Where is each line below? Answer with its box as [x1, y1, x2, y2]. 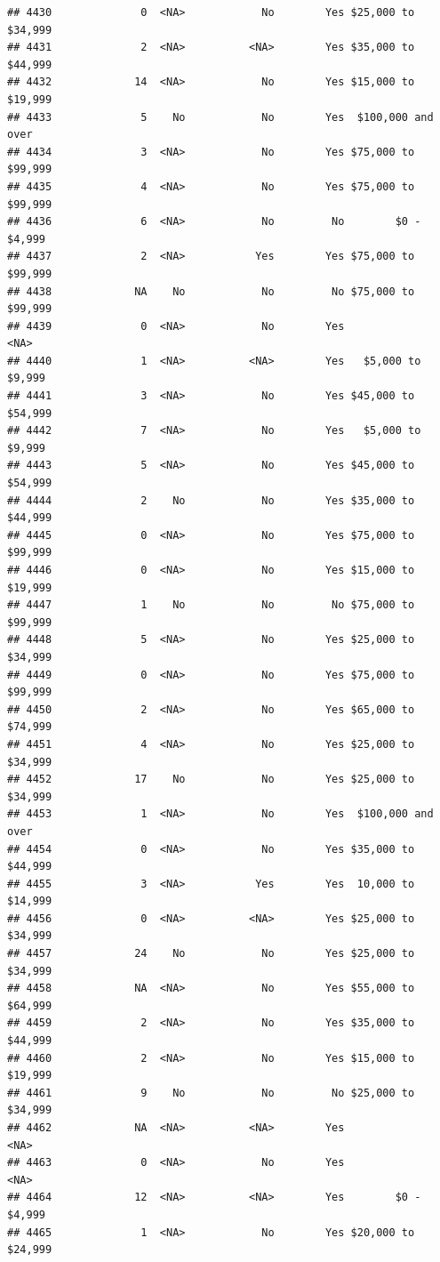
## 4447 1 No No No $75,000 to [7, 599, 415, 612]
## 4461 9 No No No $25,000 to [7, 1086, 415, 1099]
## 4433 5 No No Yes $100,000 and [7, 110, 434, 124]
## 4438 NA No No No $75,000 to [7, 285, 415, 298]
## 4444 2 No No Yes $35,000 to [7, 494, 415, 507]
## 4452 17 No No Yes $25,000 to [7, 773, 415, 786]
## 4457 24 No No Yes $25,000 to [7, 947, 415, 961]
